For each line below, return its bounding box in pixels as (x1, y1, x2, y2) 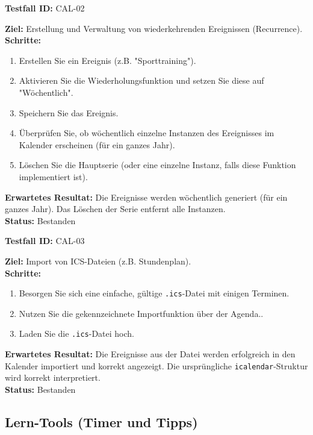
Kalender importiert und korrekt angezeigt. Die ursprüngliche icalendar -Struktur (5, 359, 308, 372)
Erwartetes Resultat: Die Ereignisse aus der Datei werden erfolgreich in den (5, 348, 296, 360)
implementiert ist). (19, 170, 88, 183)
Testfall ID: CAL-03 (5, 234, 85, 247)
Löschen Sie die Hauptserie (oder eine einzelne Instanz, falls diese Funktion (19, 158, 296, 171)
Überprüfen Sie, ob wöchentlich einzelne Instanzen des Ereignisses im (19, 127, 274, 139)
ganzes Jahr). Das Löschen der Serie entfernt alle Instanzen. (5, 202, 226, 215)
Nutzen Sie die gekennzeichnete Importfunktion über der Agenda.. (19, 307, 264, 319)
